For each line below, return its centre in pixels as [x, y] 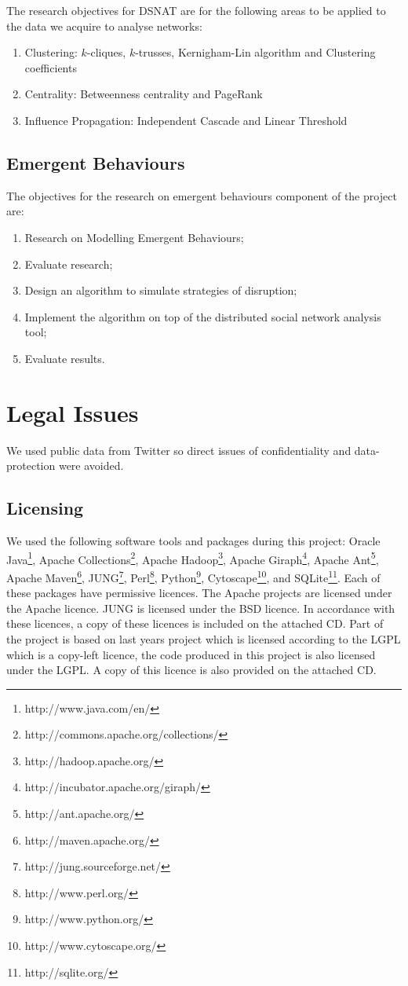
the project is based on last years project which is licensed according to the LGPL [204, 638]
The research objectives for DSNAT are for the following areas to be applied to [196, 10]
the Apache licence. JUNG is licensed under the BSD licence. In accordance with [201, 608]
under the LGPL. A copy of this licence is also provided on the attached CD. [191, 670]
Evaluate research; [69, 264]
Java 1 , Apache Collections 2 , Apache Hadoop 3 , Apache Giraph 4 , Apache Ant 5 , [193, 558]
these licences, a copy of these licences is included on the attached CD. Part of [195, 623]
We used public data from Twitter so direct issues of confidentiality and [179, 450]
